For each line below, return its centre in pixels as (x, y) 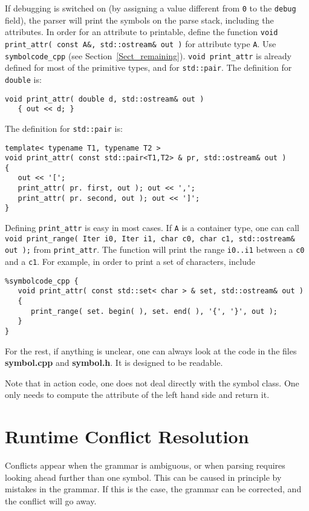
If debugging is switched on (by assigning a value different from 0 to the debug (151, 8)
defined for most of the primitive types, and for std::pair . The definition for (148, 67)
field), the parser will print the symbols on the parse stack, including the (139, 20)
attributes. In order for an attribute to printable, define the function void (141, 32)
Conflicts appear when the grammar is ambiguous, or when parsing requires (145, 465)
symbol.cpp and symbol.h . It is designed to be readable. (114, 363)
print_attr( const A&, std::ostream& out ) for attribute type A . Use (141, 43)
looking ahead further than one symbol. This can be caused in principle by (143, 477)
